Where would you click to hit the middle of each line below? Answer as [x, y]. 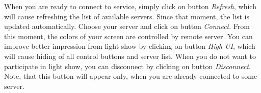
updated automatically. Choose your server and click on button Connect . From [127, 26]
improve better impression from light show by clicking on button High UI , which [130, 46]
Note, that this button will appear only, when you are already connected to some [131, 76]
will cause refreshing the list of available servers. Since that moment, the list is [127, 16]
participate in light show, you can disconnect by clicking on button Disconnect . [127, 66]
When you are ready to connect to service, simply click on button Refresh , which [130, 6]
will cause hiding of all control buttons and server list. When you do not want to [130, 56]
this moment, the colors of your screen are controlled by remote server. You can [128, 36]
